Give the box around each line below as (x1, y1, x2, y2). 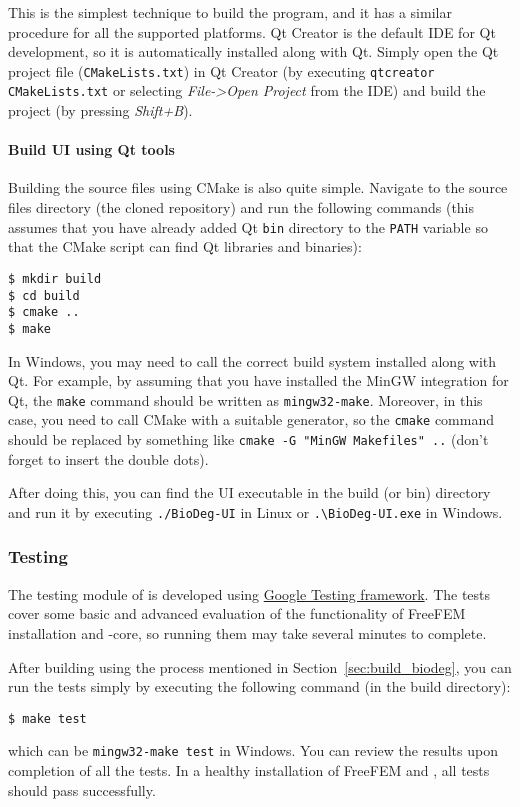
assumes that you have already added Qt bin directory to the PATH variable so (8, 216, 488, 237)
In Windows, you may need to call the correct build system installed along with (8, 350, 497, 371)
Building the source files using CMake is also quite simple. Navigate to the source (8, 177, 508, 198)
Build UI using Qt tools (8, 139, 175, 160)
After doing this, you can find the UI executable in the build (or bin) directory (8, 482, 491, 503)
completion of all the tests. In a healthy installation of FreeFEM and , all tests (8, 760, 490, 781)
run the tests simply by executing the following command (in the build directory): (8, 676, 511, 697)
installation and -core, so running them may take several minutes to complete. (8, 622, 487, 643)
